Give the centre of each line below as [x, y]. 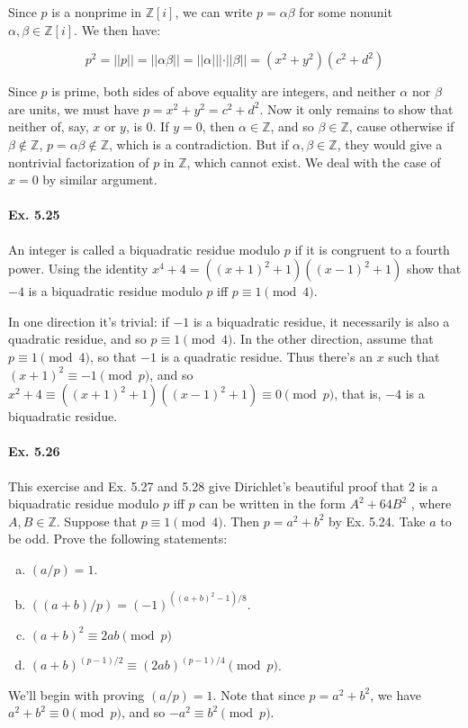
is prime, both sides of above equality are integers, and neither [224, 91]
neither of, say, [49, 126]
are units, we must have [74, 108]
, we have [396, 694]
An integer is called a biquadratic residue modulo [144, 249]
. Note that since [259, 694]
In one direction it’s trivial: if [89, 321]
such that [414, 356]
